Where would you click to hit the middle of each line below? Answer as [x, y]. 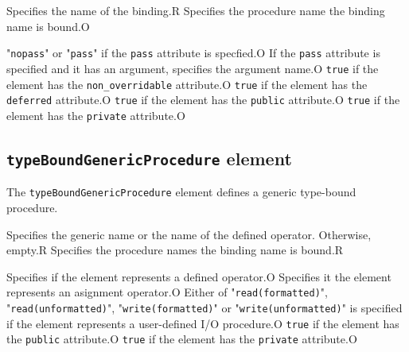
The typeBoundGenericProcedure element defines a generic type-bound [181, 192]
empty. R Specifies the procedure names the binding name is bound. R [175, 250]
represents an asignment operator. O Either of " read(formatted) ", [167, 292]
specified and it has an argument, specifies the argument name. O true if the [193, 68]
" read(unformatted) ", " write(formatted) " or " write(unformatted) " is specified [204, 307]
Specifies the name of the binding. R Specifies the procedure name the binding [196, 10]
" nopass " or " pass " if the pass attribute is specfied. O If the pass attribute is [193, 53]
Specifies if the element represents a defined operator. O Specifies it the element [199, 276]
